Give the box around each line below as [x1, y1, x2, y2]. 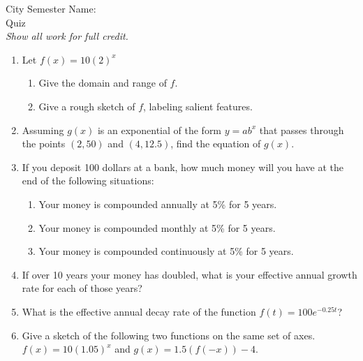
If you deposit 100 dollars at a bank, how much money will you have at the [22, 159, 344, 174]
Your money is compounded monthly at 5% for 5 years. [38, 220, 276, 235]
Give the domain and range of [38, 75, 167, 90]
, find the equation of [170, 136, 261, 151]
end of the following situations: [22, 173, 154, 188]
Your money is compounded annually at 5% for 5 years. [38, 196, 277, 211]
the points [22, 136, 66, 151]
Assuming [22, 122, 64, 137]
